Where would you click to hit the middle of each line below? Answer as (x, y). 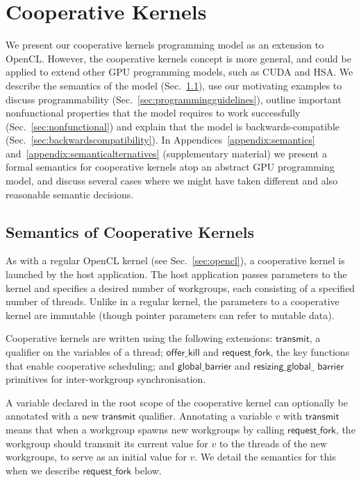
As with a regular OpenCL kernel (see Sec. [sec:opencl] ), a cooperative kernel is (175, 260)
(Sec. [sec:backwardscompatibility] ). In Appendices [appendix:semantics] (160, 140)
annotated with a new (52, 416)
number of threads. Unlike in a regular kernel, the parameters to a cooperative (173, 301)
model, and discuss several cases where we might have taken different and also (172, 181)
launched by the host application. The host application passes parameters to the (176, 274)
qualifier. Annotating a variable (205, 416)
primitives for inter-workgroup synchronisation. (106, 379)
